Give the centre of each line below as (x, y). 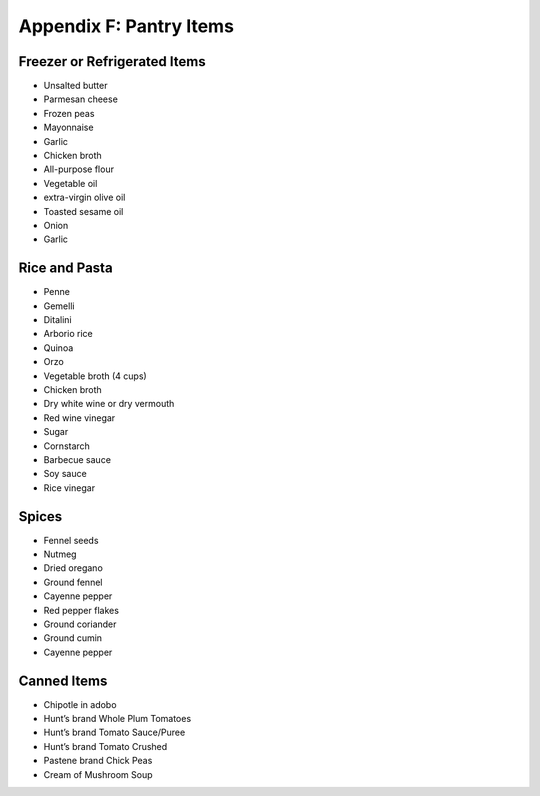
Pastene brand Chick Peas (98, 761)
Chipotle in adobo (80, 704)
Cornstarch (66, 446)
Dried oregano (73, 568)
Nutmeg (60, 554)
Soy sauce (65, 474)
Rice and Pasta (66, 268)
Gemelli (59, 306)
